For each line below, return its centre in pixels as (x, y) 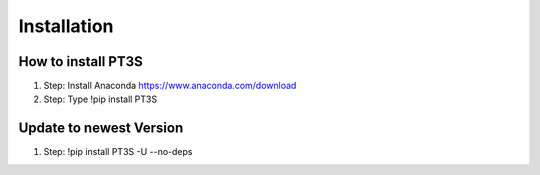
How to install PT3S (81, 61)
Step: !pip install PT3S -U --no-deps (118, 152)
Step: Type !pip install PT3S (100, 99)
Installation (66, 26)
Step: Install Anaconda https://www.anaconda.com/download (170, 86)
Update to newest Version (101, 128)
